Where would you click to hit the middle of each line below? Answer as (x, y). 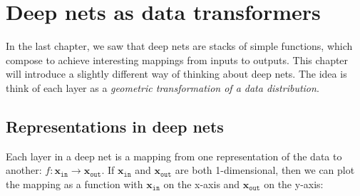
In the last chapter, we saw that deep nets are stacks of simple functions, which (179, 46)
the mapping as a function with (74, 184)
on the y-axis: (294, 184)
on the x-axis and (202, 184)
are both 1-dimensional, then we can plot (265, 170)
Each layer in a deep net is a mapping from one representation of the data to (174, 156)
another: (24, 170)
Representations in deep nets (115, 126)
